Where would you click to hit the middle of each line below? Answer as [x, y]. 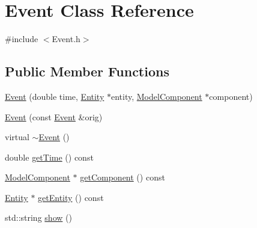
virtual [17, 137]
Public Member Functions [87, 71]
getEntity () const [71, 197]
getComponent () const [122, 177]
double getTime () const [49, 157]
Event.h [66, 39]
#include [22, 39]
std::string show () [38, 217]
